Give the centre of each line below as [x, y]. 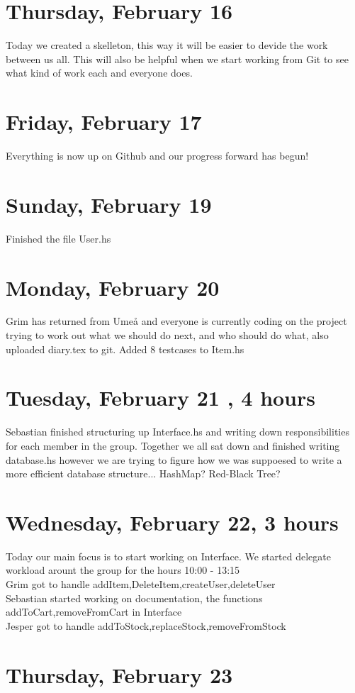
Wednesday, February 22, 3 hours [172, 522]
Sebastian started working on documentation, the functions [134, 598]
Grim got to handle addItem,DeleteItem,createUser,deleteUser [141, 584]
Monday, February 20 [113, 287]
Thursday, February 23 [119, 674]
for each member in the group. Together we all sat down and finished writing [173, 445]
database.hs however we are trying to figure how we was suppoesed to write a [174, 459]
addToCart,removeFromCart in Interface [94, 612]
